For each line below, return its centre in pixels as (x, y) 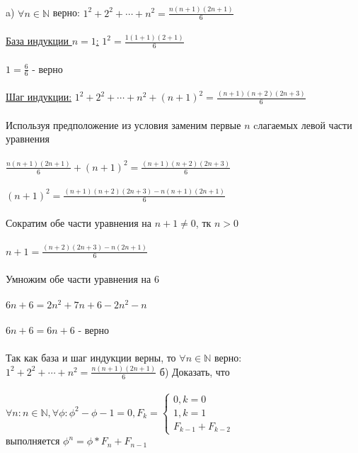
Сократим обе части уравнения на (79, 223)
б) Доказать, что (195, 371)
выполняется (33, 441)
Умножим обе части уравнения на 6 (82, 278)
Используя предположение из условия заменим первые (123, 124)
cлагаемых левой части (303, 124)
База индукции (37, 41)
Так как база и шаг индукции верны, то (91, 358)
